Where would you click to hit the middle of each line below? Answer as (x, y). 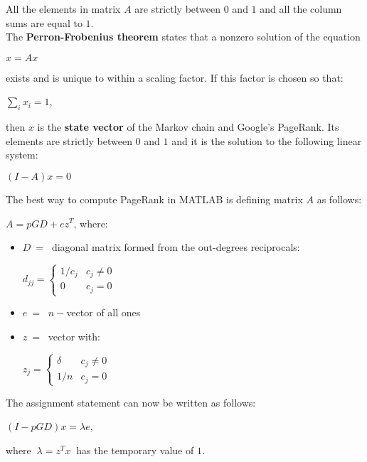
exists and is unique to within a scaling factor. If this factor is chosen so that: (175, 77)
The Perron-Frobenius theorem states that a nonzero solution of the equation (183, 37)
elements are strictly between (69, 140)
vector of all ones (103, 312)
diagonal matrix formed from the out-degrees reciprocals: (176, 247)
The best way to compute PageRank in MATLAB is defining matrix (154, 199)
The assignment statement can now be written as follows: (131, 402)
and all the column (301, 9)
